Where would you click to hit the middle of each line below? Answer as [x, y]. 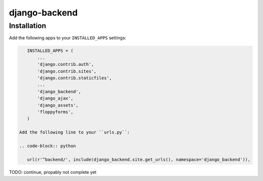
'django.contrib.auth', [66, 65]
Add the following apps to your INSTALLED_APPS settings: [68, 38]
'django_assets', [58, 105]
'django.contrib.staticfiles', [75, 78]
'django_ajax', [55, 99]
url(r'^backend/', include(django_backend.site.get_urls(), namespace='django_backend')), [139, 159]
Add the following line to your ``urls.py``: [75, 132]
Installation [28, 26]
